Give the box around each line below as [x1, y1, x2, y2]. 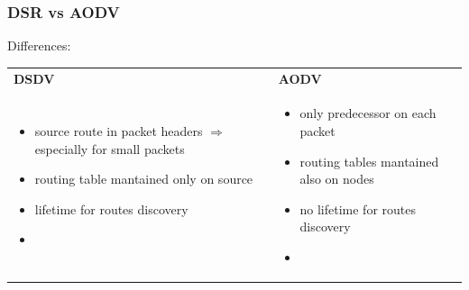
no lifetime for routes [299, 199, 417, 218]
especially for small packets [34, 139, 185, 158]
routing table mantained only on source [34, 169, 253, 188]
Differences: [7, 36, 71, 55]
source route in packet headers [34, 122, 203, 140]
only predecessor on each [299, 104, 437, 122]
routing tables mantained [299, 151, 439, 170]
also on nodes [299, 169, 374, 188]
